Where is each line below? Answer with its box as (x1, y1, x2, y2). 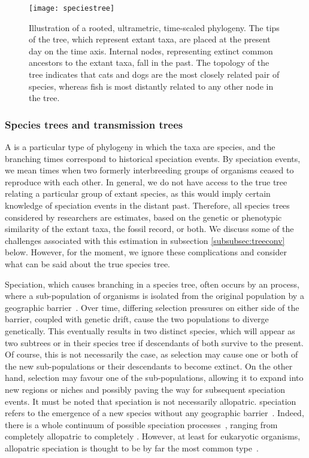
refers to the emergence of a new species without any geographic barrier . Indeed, (5, 407, 304, 419)
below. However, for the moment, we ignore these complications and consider (5, 246, 287, 258)
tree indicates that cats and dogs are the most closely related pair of (29, 68, 280, 81)
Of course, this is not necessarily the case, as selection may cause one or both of (5, 348, 298, 361)
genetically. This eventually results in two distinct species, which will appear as (5, 324, 295, 337)
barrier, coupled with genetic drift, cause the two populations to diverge (5, 313, 269, 325)
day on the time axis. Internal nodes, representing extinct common (29, 44, 273, 57)
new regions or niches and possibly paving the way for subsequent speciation (5, 383, 286, 395)
